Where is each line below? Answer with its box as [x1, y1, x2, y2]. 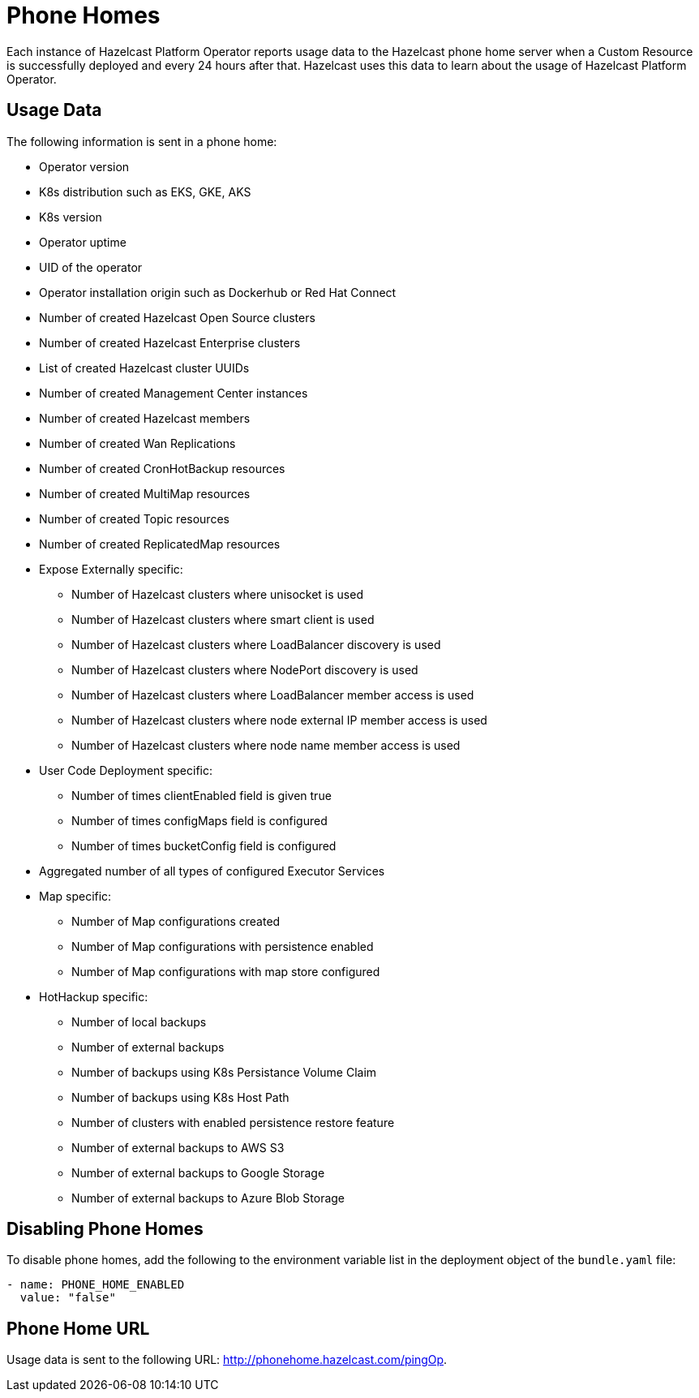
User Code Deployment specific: [39, 763, 213, 777]
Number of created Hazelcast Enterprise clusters [39, 335, 301, 350]
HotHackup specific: [39, 989, 148, 1004]
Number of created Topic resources [39, 511, 229, 526]
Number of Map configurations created [71, 914, 281, 928]
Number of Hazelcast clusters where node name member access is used [71, 738, 461, 752]
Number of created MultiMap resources [39, 486, 251, 501]
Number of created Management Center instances [39, 385, 308, 400]
